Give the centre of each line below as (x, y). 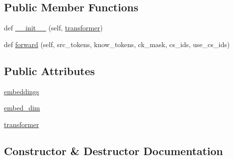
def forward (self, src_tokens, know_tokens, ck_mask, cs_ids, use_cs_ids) (117, 44)
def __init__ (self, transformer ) (53, 28)
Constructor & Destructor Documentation (114, 150)
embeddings (22, 91)
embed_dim (22, 108)
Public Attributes (50, 70)
